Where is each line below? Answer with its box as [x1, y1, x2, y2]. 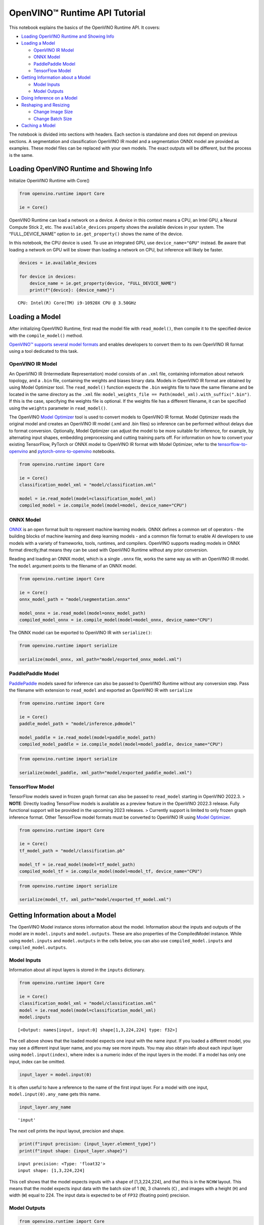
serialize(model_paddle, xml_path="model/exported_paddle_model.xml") [19, 770, 193, 775]
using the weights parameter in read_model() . [9, 405, 108, 411]
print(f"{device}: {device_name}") [29, 287, 115, 293]
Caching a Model [21, 122, 56, 128]
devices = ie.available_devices [19, 260, 97, 266]
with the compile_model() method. [9, 332, 83, 338]
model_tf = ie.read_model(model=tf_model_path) [19, 861, 135, 867]
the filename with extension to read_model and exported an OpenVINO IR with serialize [9, 687, 193, 693]
